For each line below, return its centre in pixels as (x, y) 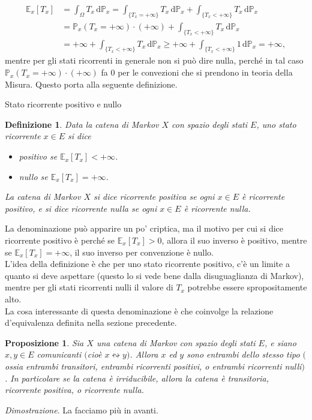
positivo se (38, 156)
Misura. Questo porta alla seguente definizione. (91, 84)
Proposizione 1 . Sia (44, 342)
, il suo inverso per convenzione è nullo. (142, 252)
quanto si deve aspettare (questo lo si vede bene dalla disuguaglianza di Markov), (154, 275)
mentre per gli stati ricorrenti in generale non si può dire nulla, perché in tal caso (154, 60)
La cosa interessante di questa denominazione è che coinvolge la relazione (139, 310)
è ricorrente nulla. (217, 208)
